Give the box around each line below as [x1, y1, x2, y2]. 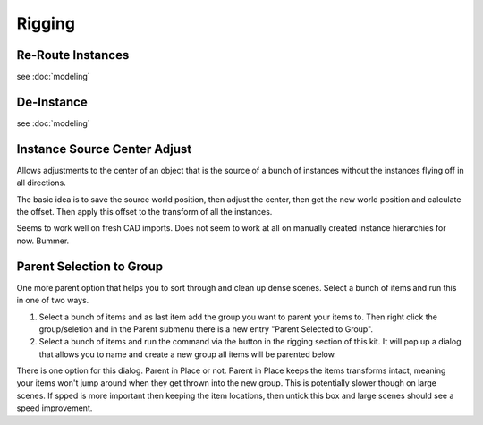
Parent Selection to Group [16, 259, 164, 274]
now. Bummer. [16, 235, 70, 246]
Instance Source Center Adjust [16, 141, 192, 157]
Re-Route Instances [16, 47, 130, 63]
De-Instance [16, 94, 89, 109]
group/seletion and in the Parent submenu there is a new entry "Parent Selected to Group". [38, 323, 374, 335]
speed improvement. [16, 403, 93, 413]
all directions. [16, 177, 66, 188]
